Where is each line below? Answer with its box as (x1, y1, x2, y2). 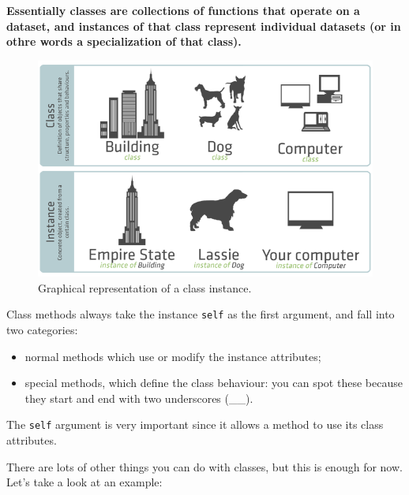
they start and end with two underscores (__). (24, 389, 253, 406)
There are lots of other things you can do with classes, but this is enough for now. (6, 458, 403, 475)
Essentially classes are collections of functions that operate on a (6, 2, 360, 18)
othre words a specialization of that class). (6, 33, 242, 50)
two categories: (6, 321, 78, 337)
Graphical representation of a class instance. (38, 279, 252, 296)
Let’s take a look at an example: (6, 474, 163, 490)
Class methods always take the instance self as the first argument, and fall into (6, 306, 395, 322)
